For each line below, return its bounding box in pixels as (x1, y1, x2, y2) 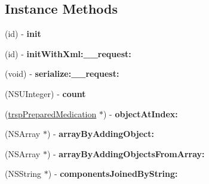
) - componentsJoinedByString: (48, 167, 178, 180)
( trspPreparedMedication (5, 107, 97, 120)
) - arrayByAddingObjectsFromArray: (47, 147, 205, 160)
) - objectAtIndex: (103, 107, 178, 120)
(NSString (5, 167, 42, 180)
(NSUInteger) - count (5, 87, 86, 99)
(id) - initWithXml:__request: (5, 47, 131, 60)
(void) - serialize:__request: (5, 67, 119, 80)
